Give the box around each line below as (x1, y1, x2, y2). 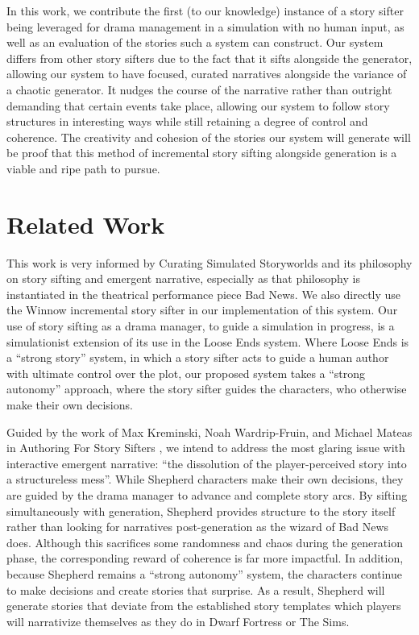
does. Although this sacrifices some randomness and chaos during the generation (6, 533, 403, 550)
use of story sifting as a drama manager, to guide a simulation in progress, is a (6, 317, 395, 334)
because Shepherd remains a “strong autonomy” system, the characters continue (6, 565, 403, 582)
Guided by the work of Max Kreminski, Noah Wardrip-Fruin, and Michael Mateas (6, 423, 413, 440)
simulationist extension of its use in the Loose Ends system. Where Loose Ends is (6, 333, 409, 350)
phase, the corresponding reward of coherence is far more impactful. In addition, (6, 550, 404, 567)
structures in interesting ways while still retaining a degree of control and (6, 113, 368, 130)
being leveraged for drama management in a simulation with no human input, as (6, 18, 404, 35)
